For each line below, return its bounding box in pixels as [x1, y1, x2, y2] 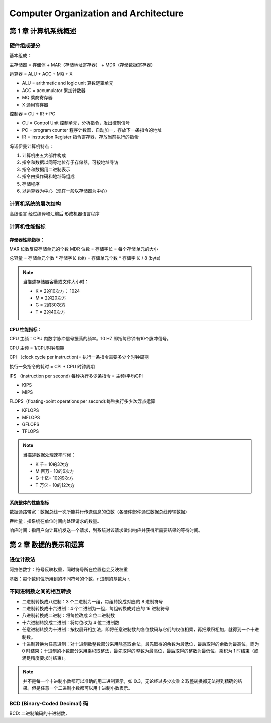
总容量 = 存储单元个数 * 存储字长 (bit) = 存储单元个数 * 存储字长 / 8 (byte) [9, 255, 161, 261]
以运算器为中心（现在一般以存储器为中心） [22, 188, 110, 194]
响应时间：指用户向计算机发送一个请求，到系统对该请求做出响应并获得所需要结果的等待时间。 [9, 527, 203, 533]
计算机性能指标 [9, 223, 46, 230]
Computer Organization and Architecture [9, 8, 184, 19]
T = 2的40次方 [35, 309, 65, 315]
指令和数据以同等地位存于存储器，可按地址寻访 [22, 159, 119, 165]
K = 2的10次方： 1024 [35, 288, 80, 294]
